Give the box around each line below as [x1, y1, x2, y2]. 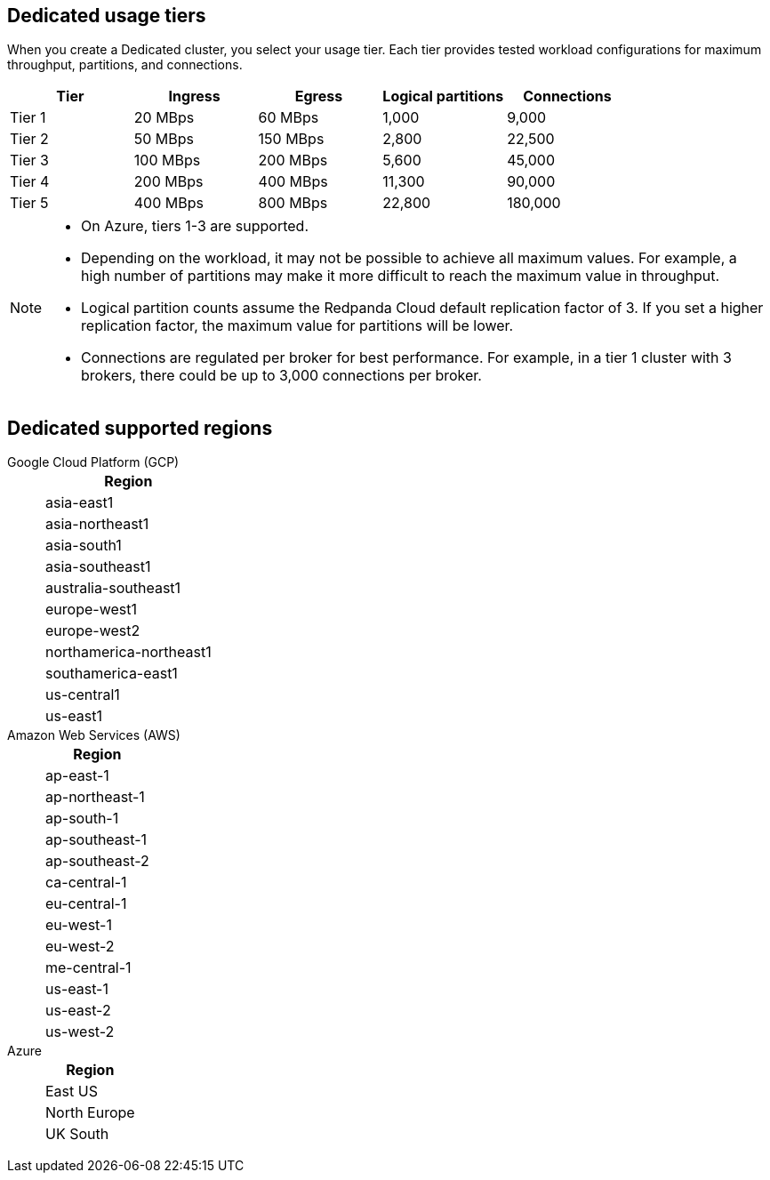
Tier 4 [10, 173, 50, 191]
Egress [294, 87, 343, 106]
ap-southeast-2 [45, 852, 149, 871]
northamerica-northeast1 [45, 643, 212, 662]
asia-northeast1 [45, 515, 149, 534]
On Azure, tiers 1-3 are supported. [81, 217, 309, 236]
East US [45, 1082, 98, 1101]
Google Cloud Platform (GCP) [7, 454, 180, 470]
